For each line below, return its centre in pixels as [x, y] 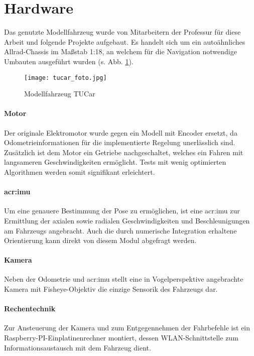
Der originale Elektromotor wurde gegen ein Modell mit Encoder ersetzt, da [121, 132]
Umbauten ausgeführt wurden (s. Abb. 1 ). [69, 61]
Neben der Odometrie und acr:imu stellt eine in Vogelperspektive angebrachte [124, 279]
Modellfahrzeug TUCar [60, 94]
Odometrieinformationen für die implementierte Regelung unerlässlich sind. [120, 142]
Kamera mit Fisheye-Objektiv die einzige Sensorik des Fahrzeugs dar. [111, 289]
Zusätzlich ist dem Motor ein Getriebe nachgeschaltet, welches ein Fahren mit [124, 152]
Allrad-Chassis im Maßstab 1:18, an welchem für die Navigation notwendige [120, 51]
